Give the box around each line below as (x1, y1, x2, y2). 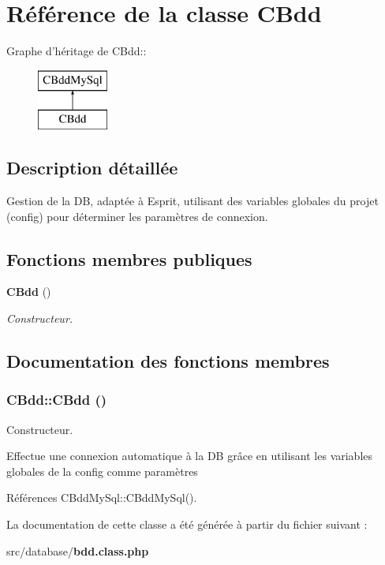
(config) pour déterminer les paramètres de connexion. (6, 208, 268, 224)
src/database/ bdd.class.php (6, 542, 149, 559)
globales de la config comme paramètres (6, 462, 198, 479)
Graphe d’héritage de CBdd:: (6, 43, 147, 59)
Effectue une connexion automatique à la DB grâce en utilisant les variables (6, 447, 373, 464)
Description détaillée (6, 155, 178, 180)
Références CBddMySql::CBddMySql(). (6, 489, 197, 506)
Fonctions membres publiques (6, 246, 252, 271)
